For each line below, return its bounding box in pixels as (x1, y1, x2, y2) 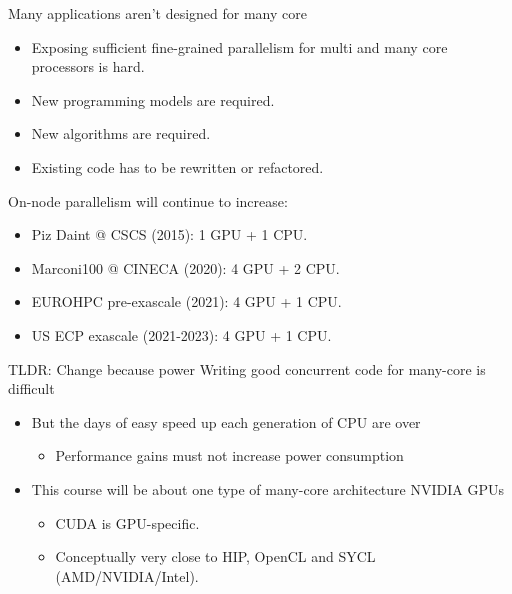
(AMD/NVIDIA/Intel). (55, 565, 199, 586)
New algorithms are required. (31, 123, 211, 144)
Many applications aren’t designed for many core (8, 3, 307, 23)
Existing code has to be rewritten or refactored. (31, 156, 324, 177)
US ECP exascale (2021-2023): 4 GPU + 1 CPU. (31, 324, 332, 345)
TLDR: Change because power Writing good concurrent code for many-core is (8, 358, 486, 379)
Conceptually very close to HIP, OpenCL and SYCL (55, 546, 376, 567)
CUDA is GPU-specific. (55, 512, 200, 533)
